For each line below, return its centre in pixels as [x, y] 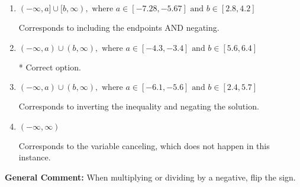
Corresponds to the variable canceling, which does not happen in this [144, 145]
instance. [35, 157]
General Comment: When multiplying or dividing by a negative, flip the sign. [150, 177]
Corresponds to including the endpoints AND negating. [119, 27]
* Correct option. [50, 67]
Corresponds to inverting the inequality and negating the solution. [139, 106]
